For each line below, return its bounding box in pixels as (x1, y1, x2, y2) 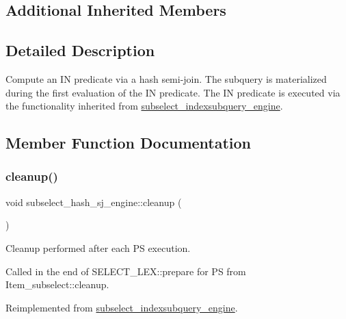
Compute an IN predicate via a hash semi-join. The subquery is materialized (5, 71, 327, 86)
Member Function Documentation (5, 132, 252, 153)
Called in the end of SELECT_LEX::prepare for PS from (5, 264, 246, 278)
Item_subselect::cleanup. (5, 277, 109, 292)
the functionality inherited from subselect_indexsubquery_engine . (5, 99, 283, 113)
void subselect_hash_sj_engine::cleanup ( (5, 194, 182, 209)
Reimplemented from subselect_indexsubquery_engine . (5, 300, 238, 314)
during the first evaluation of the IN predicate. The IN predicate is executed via (5, 85, 341, 99)
